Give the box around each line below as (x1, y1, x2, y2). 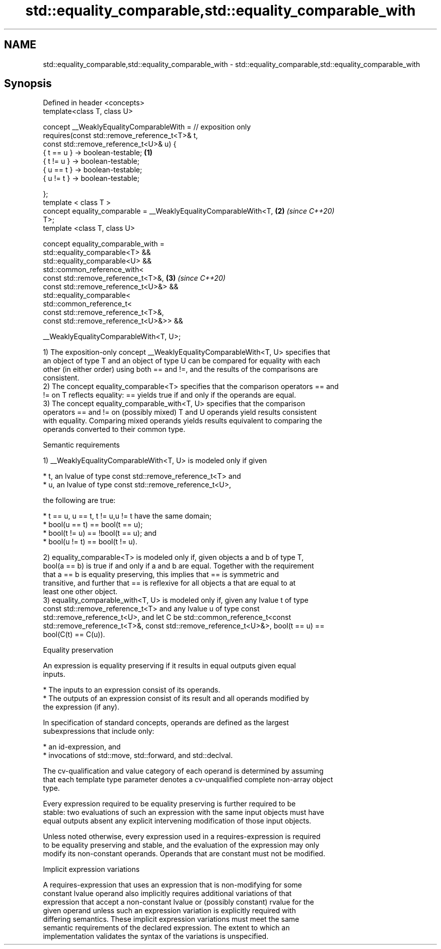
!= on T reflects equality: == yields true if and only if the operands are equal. (43, 391, 296, 400)
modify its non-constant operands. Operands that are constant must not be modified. (43, 849, 325, 858)
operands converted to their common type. (43, 425, 186, 434)
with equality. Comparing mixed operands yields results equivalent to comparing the (43, 416, 322, 425)
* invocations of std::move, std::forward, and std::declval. (43, 751, 233, 760)
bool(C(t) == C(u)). (43, 630, 105, 639)
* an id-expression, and (43, 742, 121, 751)
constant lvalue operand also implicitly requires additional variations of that (43, 889, 292, 898)
